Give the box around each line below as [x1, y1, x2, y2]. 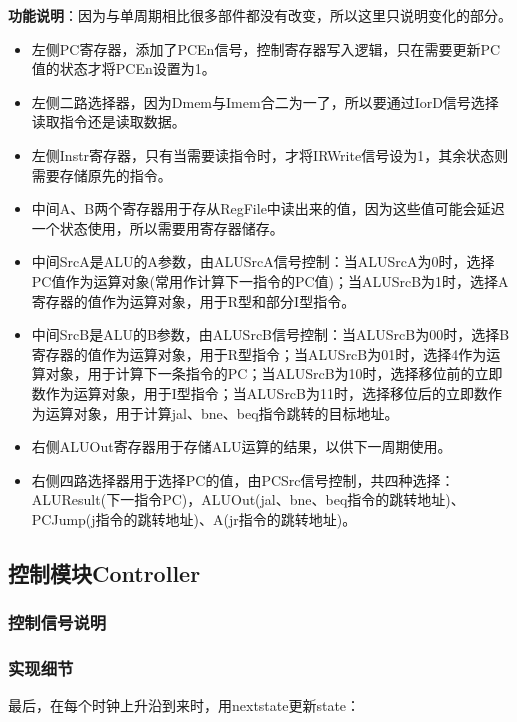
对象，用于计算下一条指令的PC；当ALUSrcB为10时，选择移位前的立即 [45, 363, 503, 384]
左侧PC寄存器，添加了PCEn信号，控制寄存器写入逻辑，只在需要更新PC [31, 38, 501, 59]
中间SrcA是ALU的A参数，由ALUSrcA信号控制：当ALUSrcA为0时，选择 [31, 251, 495, 272]
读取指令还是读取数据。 [31, 111, 186, 132]
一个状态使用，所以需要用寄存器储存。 [31, 217, 284, 238]
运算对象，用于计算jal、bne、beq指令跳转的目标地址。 [45, 402, 399, 423]
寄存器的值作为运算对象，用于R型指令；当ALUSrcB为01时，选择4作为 [31, 343, 487, 364]
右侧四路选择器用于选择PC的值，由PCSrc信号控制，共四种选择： [31, 469, 455, 490]
